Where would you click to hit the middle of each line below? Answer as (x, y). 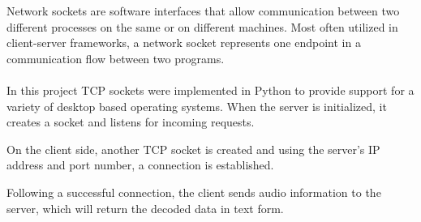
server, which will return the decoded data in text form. (145, 208)
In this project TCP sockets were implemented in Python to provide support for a (210, 90)
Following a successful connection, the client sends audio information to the (194, 192)
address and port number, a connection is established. (140, 165)
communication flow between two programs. (116, 58)
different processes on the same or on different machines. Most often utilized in (202, 26)
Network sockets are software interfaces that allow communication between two (203, 11)
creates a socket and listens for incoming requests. (131, 122)
